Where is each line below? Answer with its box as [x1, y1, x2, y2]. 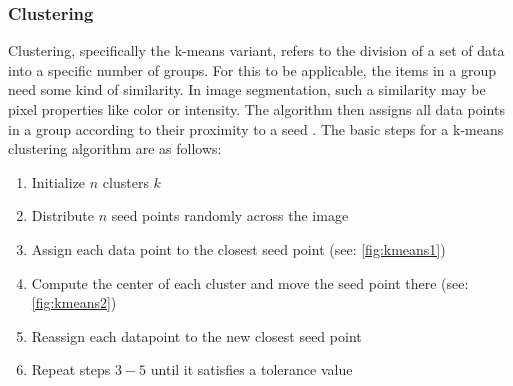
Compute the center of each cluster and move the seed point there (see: [31, 272, 469, 293]
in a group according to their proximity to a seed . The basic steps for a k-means [8, 118, 504, 139]
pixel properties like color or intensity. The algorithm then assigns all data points [8, 99, 505, 119]
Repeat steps [31, 359, 111, 380]
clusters [102, 171, 149, 192]
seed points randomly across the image [111, 205, 349, 226]
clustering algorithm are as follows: [8, 138, 222, 159]
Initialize [31, 171, 86, 192]
